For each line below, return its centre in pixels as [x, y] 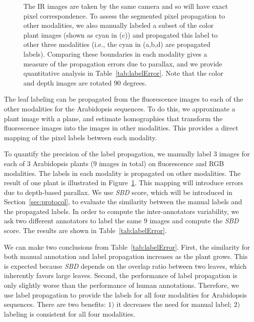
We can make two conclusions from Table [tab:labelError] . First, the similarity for [127, 247]
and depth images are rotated [68, 82]
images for [234, 154]
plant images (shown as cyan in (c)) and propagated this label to [121, 34]
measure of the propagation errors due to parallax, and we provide [123, 63]
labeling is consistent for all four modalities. [70, 313]
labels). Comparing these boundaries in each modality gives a [116, 54]
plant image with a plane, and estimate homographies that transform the [113, 118]
